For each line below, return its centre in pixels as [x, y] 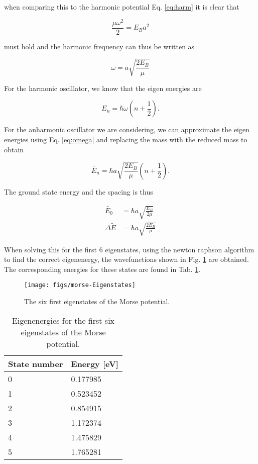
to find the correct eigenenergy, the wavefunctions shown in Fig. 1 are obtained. [126, 259]
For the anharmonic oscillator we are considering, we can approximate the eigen [127, 129]
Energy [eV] [95, 363]
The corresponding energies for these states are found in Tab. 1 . [102, 269]
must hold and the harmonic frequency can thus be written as [99, 46]
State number [36, 363]
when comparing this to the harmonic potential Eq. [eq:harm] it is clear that [122, 7]
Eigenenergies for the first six [63, 320]
